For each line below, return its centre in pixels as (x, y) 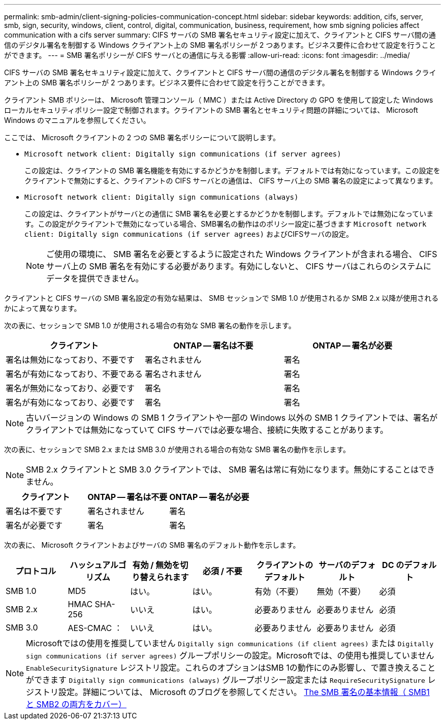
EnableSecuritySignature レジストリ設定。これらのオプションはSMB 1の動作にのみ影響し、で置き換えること (231, 668)
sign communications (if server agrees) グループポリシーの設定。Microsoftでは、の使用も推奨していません (230, 655)
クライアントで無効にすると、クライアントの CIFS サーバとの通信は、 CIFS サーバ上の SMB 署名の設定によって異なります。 (231, 181)
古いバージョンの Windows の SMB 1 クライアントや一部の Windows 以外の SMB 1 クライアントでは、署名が (232, 418)
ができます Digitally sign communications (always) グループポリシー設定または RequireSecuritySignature (226, 680)
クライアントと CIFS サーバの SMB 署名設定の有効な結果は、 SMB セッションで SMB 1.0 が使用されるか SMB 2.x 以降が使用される (221, 298)
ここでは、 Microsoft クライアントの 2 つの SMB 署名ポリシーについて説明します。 (142, 137)
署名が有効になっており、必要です (70, 402)
